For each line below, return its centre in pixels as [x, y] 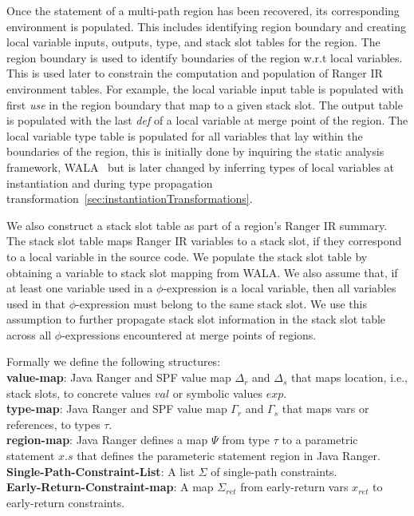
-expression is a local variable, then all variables [280, 288]
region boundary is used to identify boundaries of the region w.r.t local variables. [205, 57]
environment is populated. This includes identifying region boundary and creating [206, 26]
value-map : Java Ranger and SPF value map [119, 377]
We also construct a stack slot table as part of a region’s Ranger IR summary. [197, 225]
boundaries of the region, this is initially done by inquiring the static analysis [195, 151]
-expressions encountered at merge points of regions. [189, 334]
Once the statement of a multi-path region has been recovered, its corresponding [203, 10]
